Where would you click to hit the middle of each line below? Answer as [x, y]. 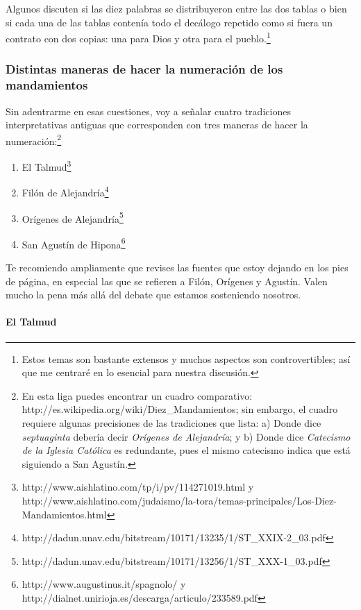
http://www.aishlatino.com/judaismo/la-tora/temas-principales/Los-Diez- [179, 500]
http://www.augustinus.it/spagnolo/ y [104, 584]
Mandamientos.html [64, 514]
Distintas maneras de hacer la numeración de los [144, 69]
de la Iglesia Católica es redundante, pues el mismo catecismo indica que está [186, 450]
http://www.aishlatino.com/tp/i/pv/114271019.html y [138, 487]
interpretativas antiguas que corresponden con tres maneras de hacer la [157, 125]
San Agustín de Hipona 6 [74, 243]
